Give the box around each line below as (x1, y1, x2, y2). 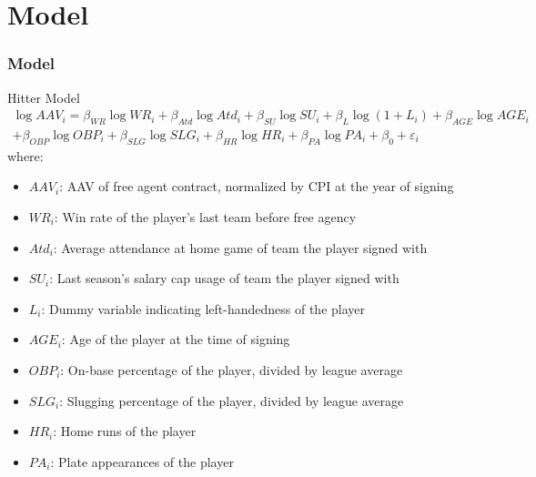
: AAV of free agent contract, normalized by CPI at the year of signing (59, 177, 454, 196)
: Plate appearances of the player (50, 452, 234, 471)
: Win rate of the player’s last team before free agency (54, 208, 357, 227)
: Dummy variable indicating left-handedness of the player (41, 299, 366, 318)
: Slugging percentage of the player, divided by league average (59, 391, 404, 410)
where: (7, 146, 44, 165)
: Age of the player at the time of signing (61, 330, 290, 349)
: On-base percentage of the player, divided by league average (60, 360, 403, 379)
